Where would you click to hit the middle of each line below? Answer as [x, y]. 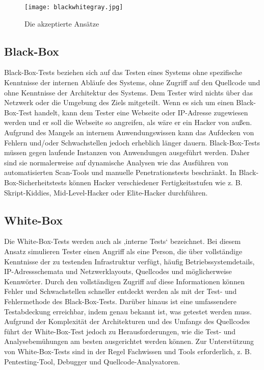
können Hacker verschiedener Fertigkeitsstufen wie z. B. [156, 182]
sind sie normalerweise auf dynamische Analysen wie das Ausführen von [116, 162]
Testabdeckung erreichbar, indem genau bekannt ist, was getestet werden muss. [128, 311]
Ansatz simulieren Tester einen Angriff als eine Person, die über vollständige [123, 251]
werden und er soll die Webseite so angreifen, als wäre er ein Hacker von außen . [128, 122]
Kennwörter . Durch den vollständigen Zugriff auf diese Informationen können [124, 281]
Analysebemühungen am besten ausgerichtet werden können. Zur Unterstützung [129, 341]
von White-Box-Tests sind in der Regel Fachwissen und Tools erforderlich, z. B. [128, 351]
